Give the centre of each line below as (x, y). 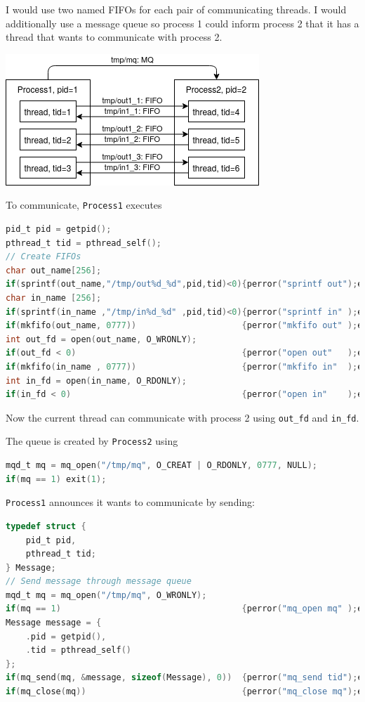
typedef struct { (46, 526)
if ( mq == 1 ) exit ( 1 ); (56, 479)
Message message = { (54, 623)
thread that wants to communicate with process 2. (114, 37)
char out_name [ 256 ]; (54, 270)
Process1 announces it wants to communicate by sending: (130, 502)
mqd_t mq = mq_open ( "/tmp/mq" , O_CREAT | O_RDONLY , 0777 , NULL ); (161, 466)
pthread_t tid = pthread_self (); (84, 243)
